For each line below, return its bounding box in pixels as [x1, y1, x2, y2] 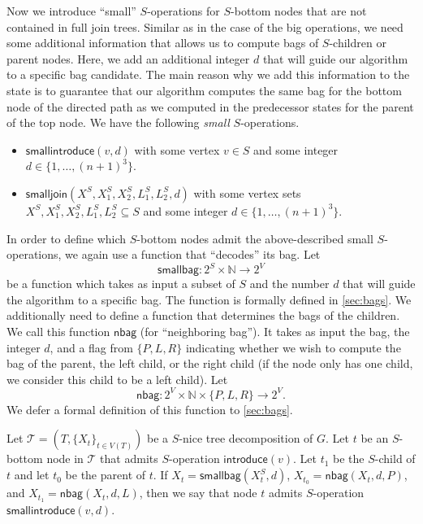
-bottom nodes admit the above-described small [136, 229, 373, 247]
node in [46, 450, 84, 467]
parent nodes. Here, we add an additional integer [6, 50, 250, 67]
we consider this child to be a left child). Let [6, 370, 228, 387]
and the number [249, 275, 330, 292]
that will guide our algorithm [262, 50, 408, 67]
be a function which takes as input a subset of [6, 275, 235, 292]
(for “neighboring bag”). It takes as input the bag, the [140, 323, 410, 339]
